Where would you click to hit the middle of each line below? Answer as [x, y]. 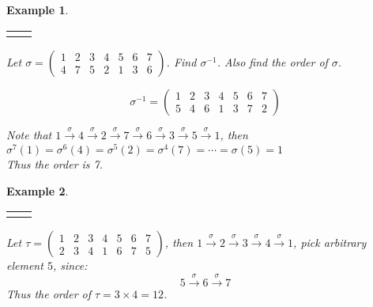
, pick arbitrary [330, 243]
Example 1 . [38, 9]
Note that [29, 135]
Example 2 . [38, 190]
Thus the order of [49, 293]
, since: [70, 265]
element [25, 265]
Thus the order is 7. [55, 164]
